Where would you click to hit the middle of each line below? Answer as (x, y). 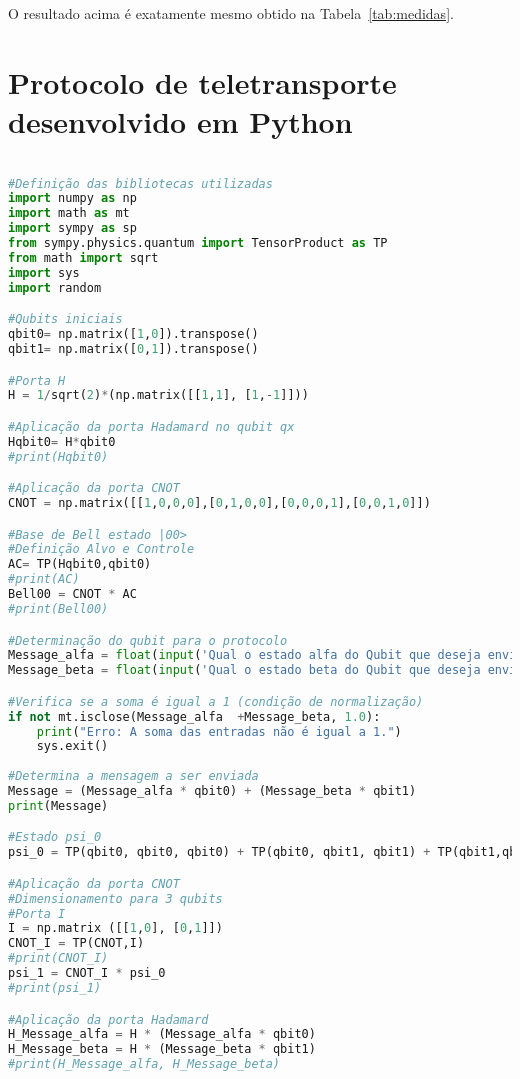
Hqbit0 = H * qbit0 (62, 441)
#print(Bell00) (58, 608)
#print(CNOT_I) (58, 958)
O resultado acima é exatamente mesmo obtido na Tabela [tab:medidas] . (231, 13)
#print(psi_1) (55, 987)
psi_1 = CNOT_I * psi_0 (87, 973)
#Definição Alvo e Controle (101, 549)
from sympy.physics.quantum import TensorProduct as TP (198, 243)
